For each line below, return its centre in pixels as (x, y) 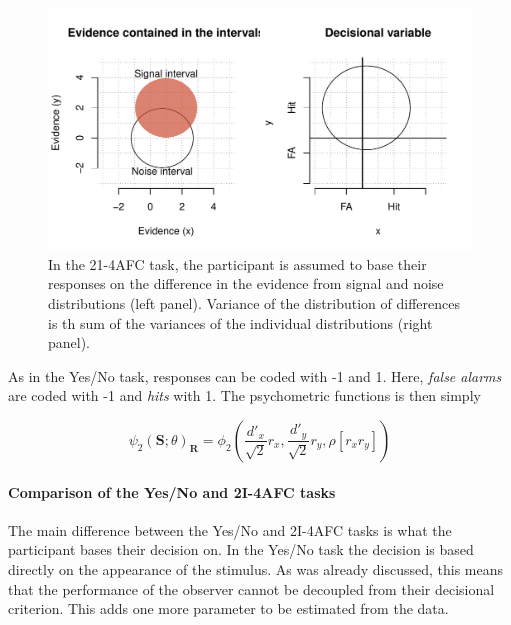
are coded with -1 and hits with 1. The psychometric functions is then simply (244, 395)
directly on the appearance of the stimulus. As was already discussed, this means (256, 568)
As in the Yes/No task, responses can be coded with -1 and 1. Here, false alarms (255, 375)
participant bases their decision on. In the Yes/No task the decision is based (241, 549)
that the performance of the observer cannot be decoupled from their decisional (251, 588)
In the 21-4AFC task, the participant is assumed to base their (237, 263)
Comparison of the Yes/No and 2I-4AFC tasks (172, 491)
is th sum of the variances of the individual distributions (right (240, 322)
